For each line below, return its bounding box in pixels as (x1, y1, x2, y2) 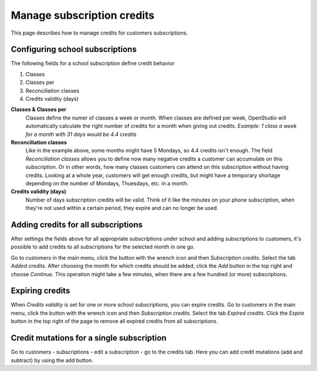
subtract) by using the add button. (11, 356, 94, 363)
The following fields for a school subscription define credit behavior (11, 60, 175, 67)
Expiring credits (11, 286, 70, 296)
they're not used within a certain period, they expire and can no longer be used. (25, 205, 218, 212)
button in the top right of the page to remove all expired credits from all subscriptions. (11, 318, 218, 325)
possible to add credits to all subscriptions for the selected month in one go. (11, 243, 195, 250)
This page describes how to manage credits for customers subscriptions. (11, 29, 188, 36)
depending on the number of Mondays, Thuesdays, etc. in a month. (25, 179, 189, 187)
